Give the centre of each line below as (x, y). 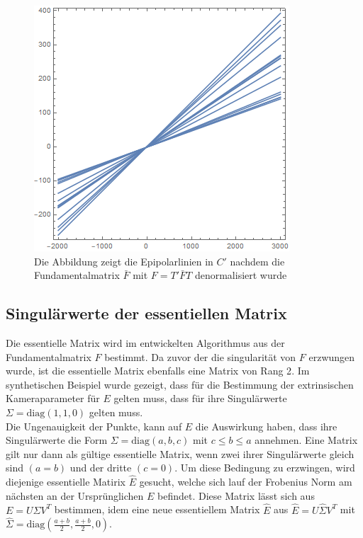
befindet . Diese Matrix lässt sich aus (236, 495)
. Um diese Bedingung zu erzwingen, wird (265, 468)
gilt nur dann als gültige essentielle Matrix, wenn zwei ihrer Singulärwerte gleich (180, 453)
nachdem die (257, 261)
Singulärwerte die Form (57, 440)
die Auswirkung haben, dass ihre (266, 426)
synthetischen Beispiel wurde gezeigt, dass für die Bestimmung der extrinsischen (180, 384)
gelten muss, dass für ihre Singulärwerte (200, 398)
